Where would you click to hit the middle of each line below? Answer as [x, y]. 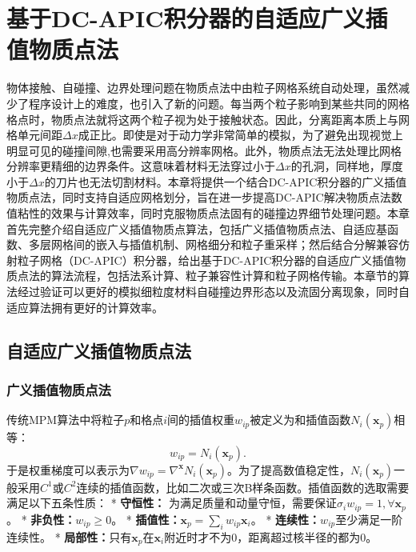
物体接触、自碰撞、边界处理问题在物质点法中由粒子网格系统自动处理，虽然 [202, 88]
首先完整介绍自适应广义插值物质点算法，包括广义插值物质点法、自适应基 [197, 228]
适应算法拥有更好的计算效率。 [85, 307]
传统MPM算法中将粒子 [66, 420]
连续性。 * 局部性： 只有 [69, 536]
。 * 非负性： [41, 519]
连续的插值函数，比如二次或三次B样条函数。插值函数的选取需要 [243, 487]
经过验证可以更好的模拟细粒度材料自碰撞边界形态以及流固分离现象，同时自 [213, 292]
